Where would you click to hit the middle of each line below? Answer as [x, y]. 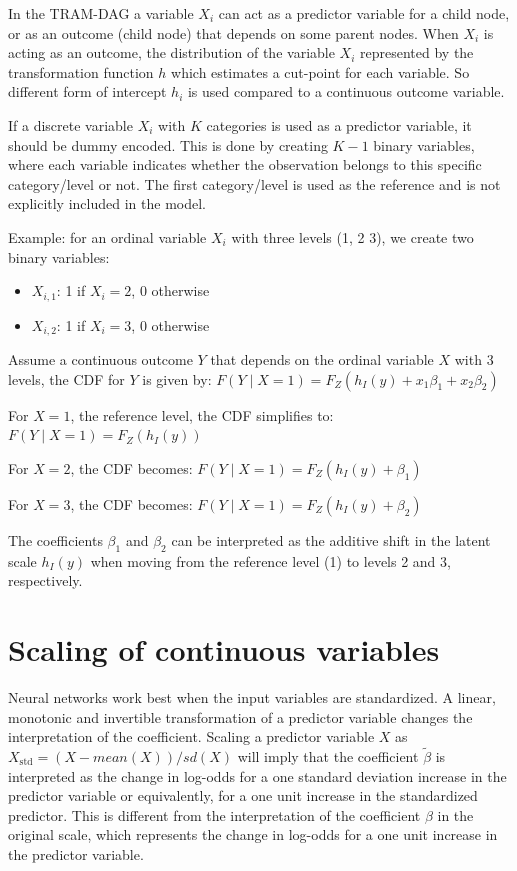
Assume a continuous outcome [100, 359]
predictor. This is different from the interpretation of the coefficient [214, 814]
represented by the [417, 52]
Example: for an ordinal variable [107, 236]
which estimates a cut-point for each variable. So [320, 71]
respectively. [45, 580]
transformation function [81, 71]
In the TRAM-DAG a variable [101, 13]
